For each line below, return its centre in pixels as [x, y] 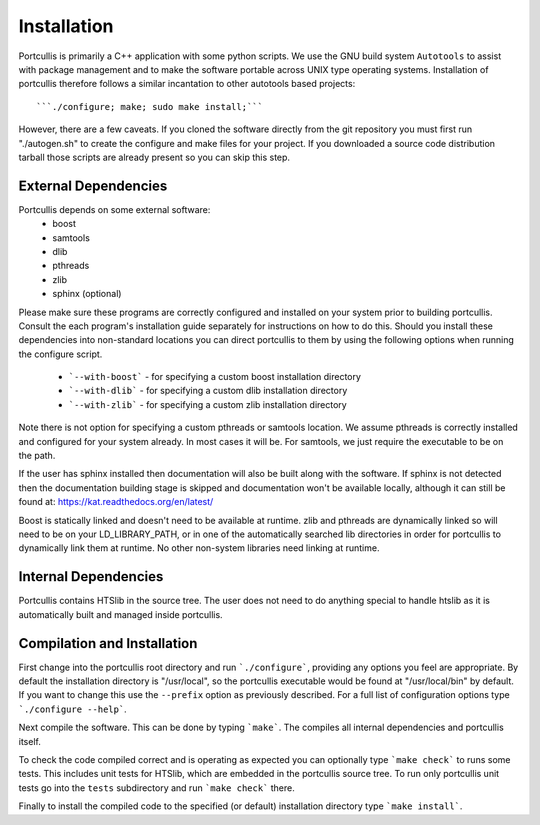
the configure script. [60, 354]
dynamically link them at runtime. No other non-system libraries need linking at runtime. [199, 548]
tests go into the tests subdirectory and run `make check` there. [156, 787]
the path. [37, 456]
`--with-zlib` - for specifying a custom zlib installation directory [207, 404]
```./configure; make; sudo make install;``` [150, 106]
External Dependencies [93, 185]
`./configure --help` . [72, 709]
